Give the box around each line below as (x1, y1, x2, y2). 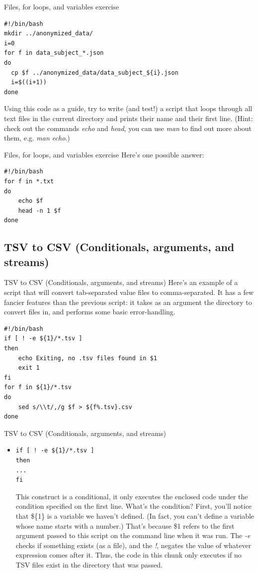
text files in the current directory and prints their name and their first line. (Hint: (4, 113, 253, 123)
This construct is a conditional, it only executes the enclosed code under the (15, 491, 248, 501)
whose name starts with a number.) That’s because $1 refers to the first (15, 520, 235, 531)
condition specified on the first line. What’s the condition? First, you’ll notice (15, 501, 252, 511)
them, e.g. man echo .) (4, 133, 70, 143)
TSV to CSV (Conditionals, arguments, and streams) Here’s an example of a (4, 277, 238, 287)
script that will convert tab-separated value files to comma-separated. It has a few (4, 287, 254, 297)
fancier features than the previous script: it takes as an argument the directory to (4, 296, 252, 307)
